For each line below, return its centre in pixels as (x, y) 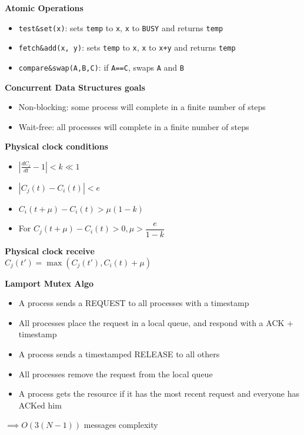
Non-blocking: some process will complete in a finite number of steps (142, 107)
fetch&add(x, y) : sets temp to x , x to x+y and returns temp (127, 47)
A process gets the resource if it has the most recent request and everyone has (159, 394)
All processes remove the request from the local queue (116, 373)
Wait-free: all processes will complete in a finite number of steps (134, 126)
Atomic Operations (44, 8)
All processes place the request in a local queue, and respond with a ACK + (156, 322)
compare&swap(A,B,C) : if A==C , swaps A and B (101, 67)
